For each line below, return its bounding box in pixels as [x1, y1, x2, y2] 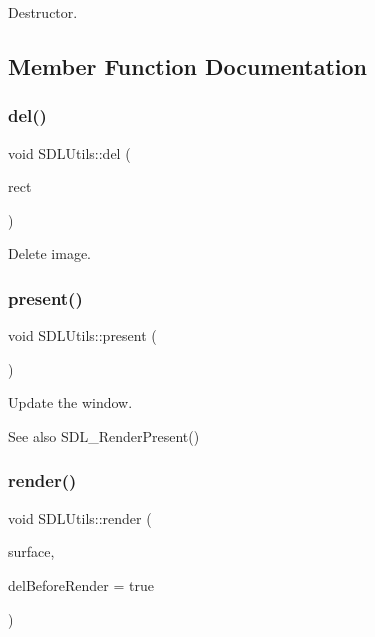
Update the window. [8, 392, 133, 413]
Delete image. [8, 243, 92, 264]
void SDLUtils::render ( [8, 507, 152, 528]
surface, [8, 541, 55, 562]
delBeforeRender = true [8, 574, 154, 595]
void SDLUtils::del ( [8, 142, 131, 163]
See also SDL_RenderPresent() [8, 425, 200, 446]
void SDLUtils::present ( [8, 325, 157, 346]
